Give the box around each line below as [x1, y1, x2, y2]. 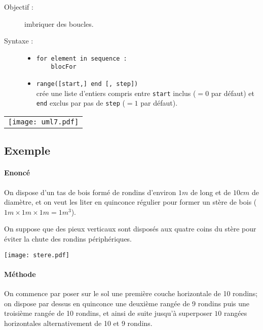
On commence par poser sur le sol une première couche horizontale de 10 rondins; [4, 288, 258, 299]
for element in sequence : [36, 55, 127, 62]
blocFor [51, 63, 77, 71]
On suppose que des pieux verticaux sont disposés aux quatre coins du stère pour [4, 223, 256, 234]
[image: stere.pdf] [4, 251, 69, 259]
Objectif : [4, 2, 33, 12]
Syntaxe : [4, 35, 33, 46]
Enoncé [4, 167, 30, 178]
